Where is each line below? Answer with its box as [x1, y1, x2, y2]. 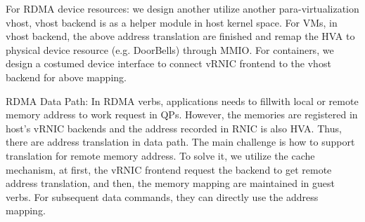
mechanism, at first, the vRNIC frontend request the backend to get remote [6, 162, 332, 176]
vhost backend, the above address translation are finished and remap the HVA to [6, 29, 355, 43]
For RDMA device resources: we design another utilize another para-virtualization [6, 1, 359, 15]
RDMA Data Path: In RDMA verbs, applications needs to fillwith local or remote [6, 93, 359, 108]
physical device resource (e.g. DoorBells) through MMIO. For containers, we [6, 42, 334, 57]
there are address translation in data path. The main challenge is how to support [6, 134, 355, 149]
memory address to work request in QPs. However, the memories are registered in [6, 107, 358, 122]
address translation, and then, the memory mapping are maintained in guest [6, 176, 335, 190]
